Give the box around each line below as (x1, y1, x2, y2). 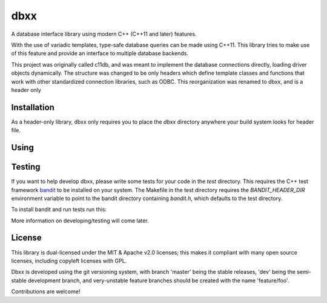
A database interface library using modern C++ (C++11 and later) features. (11, 30, 197, 38)
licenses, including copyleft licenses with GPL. (11, 257, 127, 264)
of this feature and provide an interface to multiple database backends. (11, 50, 189, 57)
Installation (11, 102, 54, 112)
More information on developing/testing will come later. (11, 217, 150, 224)
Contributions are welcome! (11, 288, 81, 295)
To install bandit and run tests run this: (11, 206, 107, 213)
